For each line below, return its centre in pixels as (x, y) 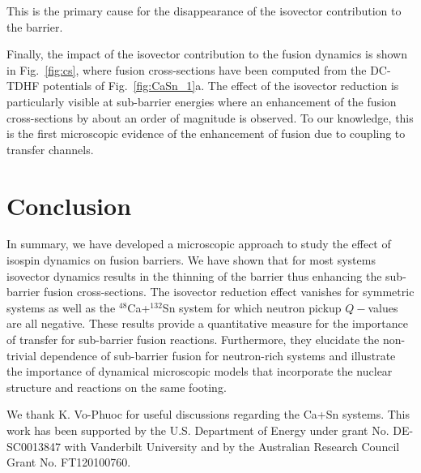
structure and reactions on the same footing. (117, 387)
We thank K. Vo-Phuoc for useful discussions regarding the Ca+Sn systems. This (208, 414)
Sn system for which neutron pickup (252, 307)
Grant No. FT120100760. (69, 462)
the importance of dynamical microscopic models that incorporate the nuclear (200, 371)
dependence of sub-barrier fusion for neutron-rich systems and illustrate (218, 355)
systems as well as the (61, 307)
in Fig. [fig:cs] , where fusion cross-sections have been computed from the (187, 69)
